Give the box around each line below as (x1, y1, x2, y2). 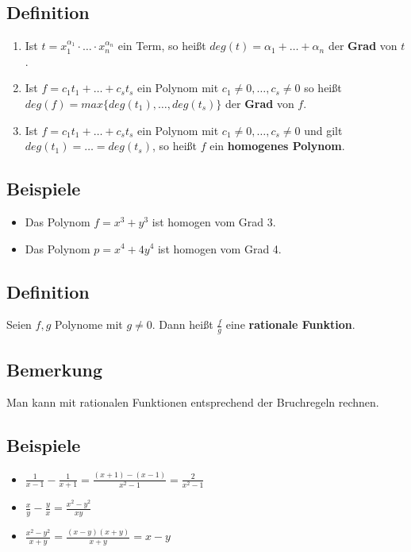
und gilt (304, 122, 343, 138)
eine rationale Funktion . (225, 316, 355, 333)
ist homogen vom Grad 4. (157, 240, 282, 257)
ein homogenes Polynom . (209, 137, 345, 154)
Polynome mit (55, 316, 123, 333)
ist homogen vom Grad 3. (152, 213, 276, 230)
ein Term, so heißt (117, 37, 206, 54)
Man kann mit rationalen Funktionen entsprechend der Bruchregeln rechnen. (6, 394, 379, 411)
